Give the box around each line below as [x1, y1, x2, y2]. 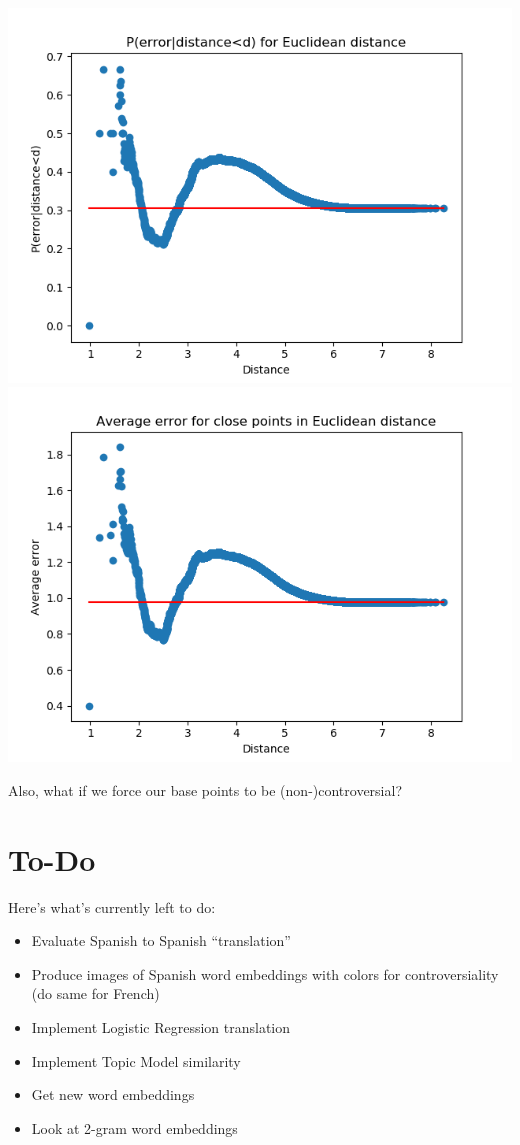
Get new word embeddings [31, 1084, 195, 1105]
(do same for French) [31, 983, 160, 1004]
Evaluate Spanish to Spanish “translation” [31, 930, 291, 951]
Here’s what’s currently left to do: [8, 896, 216, 917]
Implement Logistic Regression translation [31, 1016, 290, 1037]
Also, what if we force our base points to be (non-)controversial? [8, 779, 403, 800]
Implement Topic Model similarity [31, 1050, 241, 1071]
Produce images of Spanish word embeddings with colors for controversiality [31, 963, 499, 984]
